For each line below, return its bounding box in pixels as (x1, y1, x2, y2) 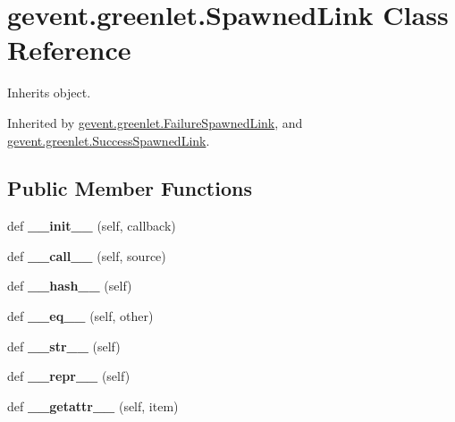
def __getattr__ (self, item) (7, 396, 179, 415)
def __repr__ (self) (7, 367, 131, 385)
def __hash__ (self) (7, 276, 132, 295)
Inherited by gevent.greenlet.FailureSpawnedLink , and (7, 113, 303, 131)
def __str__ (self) (7, 336, 121, 355)
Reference (7, 31, 131, 68)
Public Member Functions (7, 174, 252, 202)
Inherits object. (7, 83, 91, 102)
